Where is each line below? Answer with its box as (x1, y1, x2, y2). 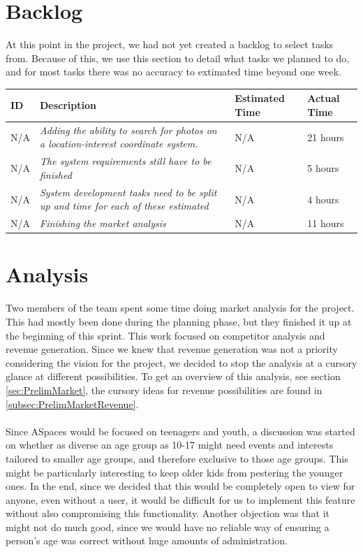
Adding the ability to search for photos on (40, 122, 217, 137)
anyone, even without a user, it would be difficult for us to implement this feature (6, 492, 355, 507)
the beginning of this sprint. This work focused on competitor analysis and (6, 328, 325, 342)
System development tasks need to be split (40, 184, 217, 199)
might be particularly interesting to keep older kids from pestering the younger (6, 465, 343, 479)
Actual (307, 91, 340, 106)
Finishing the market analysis (40, 216, 166, 231)
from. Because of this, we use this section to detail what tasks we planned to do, (6, 50, 350, 65)
